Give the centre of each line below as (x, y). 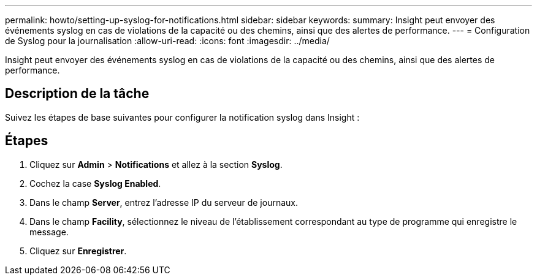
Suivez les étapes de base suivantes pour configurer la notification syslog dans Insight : (182, 117)
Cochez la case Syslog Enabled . (95, 183)
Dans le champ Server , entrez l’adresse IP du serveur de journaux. (164, 202)
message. (49, 232)
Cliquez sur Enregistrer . (78, 251)
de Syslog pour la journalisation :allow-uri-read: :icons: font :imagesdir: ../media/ (167, 41)
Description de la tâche (77, 94)
